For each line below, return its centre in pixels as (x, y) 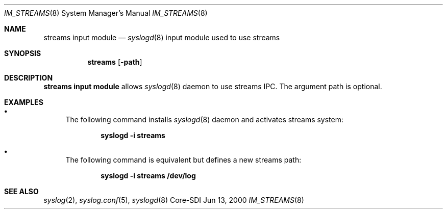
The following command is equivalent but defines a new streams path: (183, 160)
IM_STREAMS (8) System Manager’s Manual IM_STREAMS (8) (106, 13)
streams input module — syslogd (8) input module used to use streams (162, 37)
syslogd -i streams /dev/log (148, 176)
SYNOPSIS (23, 53)
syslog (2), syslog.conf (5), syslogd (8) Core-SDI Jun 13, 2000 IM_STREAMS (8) (174, 200)
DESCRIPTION (29, 78)
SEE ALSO (21, 191)
